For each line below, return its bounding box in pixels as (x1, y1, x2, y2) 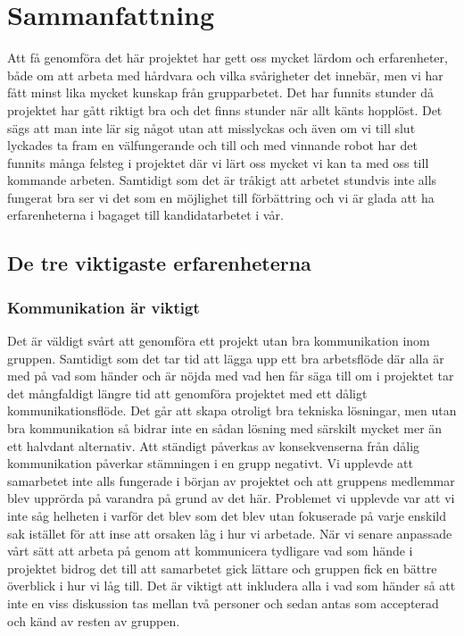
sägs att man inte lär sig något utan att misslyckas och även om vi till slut (7, 118, 416, 137)
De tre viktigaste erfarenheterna (7, 249, 311, 277)
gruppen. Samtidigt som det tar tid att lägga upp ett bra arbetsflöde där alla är (7, 348, 444, 367)
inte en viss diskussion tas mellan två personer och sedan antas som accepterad (7, 593, 439, 612)
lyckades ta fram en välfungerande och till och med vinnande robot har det (7, 136, 418, 155)
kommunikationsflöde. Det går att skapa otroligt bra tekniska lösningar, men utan (7, 401, 457, 420)
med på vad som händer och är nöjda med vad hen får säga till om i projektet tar (7, 366, 454, 385)
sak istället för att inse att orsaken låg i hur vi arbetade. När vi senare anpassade (7, 523, 452, 542)
